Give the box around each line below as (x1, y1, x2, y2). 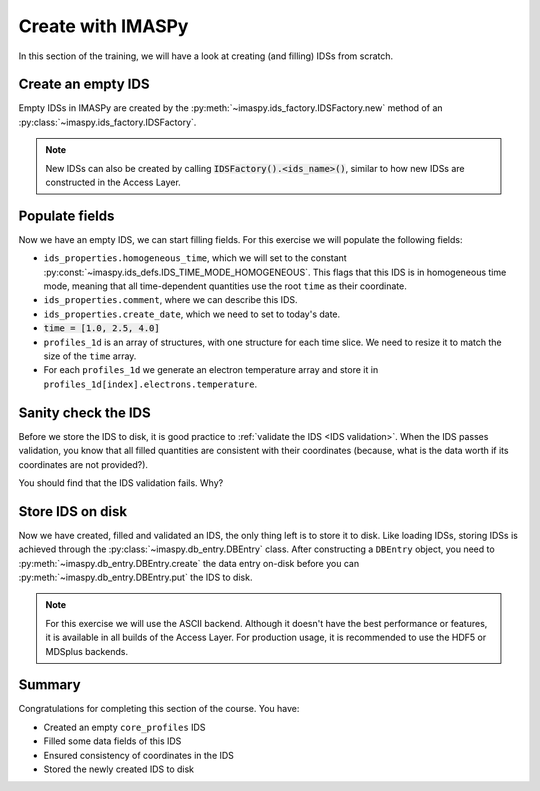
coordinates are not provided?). (18, 458, 149, 470)
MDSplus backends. (45, 645, 129, 657)
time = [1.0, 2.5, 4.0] (43, 323, 160, 334)
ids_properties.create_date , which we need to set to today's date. (43, 308, 341, 320)
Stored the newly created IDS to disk (43, 763, 195, 775)
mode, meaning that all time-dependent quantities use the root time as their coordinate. (43, 280, 407, 292)
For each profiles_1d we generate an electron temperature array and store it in (43, 364, 379, 376)
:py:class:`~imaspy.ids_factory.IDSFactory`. (18, 116, 197, 128)
